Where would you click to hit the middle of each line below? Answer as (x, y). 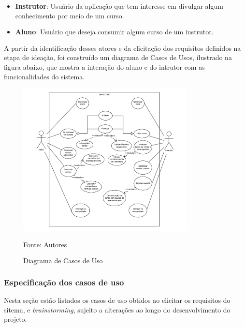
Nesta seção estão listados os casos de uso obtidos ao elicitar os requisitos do (117, 300)
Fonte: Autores (45, 244)
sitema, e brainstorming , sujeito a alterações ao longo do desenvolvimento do (117, 309)
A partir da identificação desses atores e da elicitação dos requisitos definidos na (122, 48)
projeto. (15, 319)
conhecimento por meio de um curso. (70, 15)
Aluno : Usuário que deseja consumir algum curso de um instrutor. (114, 32)
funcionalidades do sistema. (44, 76)
